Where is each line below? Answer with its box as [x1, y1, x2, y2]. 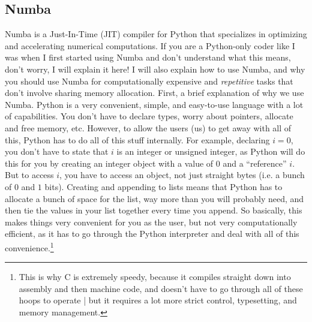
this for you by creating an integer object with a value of [5, 157, 214, 169]
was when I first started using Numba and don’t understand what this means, [5, 51, 291, 64]
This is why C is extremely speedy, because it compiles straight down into [19, 270, 291, 283]
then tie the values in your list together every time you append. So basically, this [5, 204, 302, 216]
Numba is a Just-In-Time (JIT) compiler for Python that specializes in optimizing [5, 28, 307, 40]
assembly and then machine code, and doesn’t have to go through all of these [19, 282, 303, 294]
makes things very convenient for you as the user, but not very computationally [5, 215, 298, 228]
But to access [5, 168, 54, 181]
